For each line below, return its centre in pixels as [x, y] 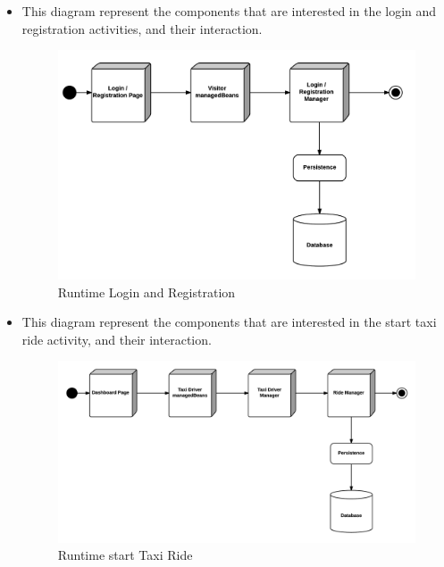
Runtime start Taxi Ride [125, 555]
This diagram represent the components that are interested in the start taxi [229, 322]
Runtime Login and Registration [147, 292]
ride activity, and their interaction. [117, 339]
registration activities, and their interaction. [142, 28]
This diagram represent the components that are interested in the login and [229, 11]
